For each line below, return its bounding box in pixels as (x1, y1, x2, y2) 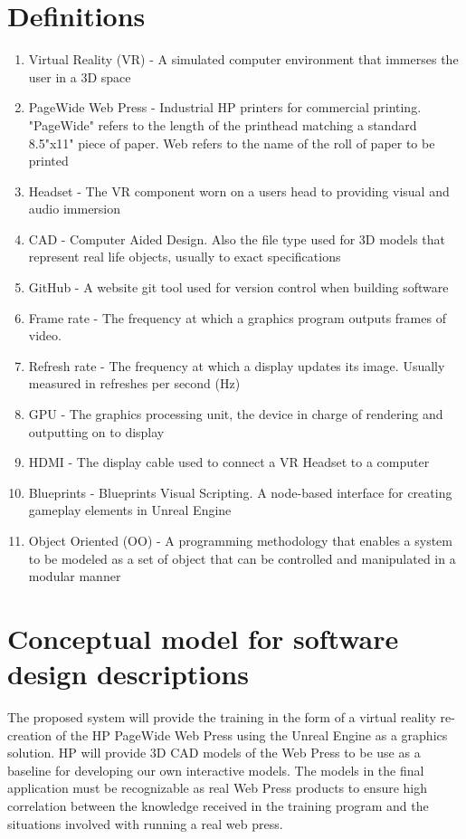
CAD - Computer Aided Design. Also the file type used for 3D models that (28, 229, 446, 248)
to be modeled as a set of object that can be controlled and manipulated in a (28, 548, 456, 567)
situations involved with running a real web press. (7, 814, 283, 833)
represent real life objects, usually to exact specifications (28, 247, 341, 266)
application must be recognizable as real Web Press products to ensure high (7, 778, 428, 797)
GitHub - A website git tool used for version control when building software (28, 278, 449, 297)
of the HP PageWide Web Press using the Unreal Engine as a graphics (55, 725, 448, 744)
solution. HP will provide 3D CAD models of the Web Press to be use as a (7, 743, 421, 762)
